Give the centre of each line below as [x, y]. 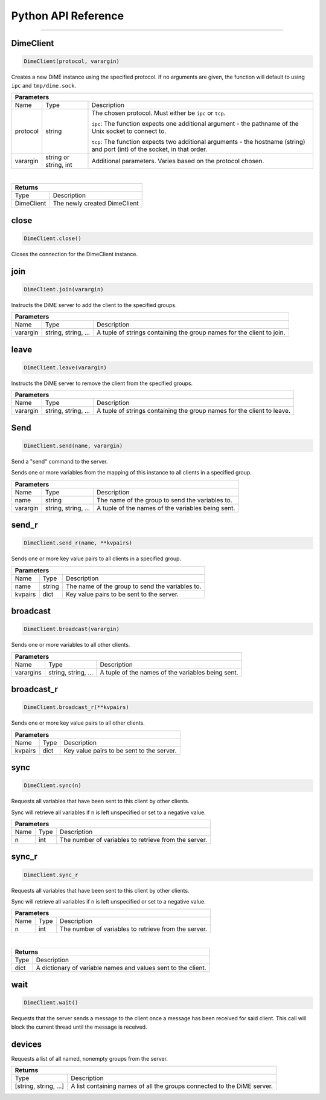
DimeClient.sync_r [51, 875]
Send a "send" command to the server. [59, 461]
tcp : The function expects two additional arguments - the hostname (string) [198, 141]
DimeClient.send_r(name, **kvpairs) [78, 543]
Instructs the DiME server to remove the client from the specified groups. [102, 383]
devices [27, 1044]
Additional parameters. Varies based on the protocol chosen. [178, 161]
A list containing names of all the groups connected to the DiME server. [171, 1086]
